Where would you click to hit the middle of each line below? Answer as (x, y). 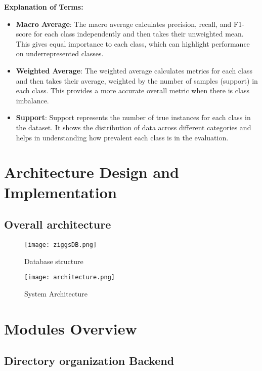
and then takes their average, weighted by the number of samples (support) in (137, 80)
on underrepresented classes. (60, 53)
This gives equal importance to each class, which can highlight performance (133, 43)
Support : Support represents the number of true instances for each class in (133, 117)
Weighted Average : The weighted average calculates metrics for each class (134, 70)
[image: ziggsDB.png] (61, 245)
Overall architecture (58, 224)
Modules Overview (71, 328)
